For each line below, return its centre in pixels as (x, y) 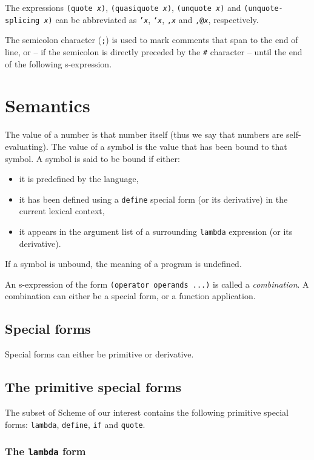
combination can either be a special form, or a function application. (130, 296)
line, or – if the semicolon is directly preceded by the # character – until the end (154, 51)
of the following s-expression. (58, 63)
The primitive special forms (93, 387)
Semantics (48, 105)
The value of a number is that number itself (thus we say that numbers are (144, 134)
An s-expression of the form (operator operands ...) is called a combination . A (157, 284)
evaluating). (27, 146)
